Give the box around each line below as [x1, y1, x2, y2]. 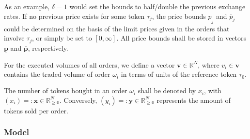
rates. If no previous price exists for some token [4, 11, 145, 21]
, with [204, 85, 221, 96]
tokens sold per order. [4, 105, 68, 115]
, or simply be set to [32, 33, 92, 43]
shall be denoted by [138, 85, 196, 96]
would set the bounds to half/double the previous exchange [69, 1, 246, 11]
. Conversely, [59, 95, 97, 105]
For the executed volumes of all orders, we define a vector [4, 59, 175, 69]
